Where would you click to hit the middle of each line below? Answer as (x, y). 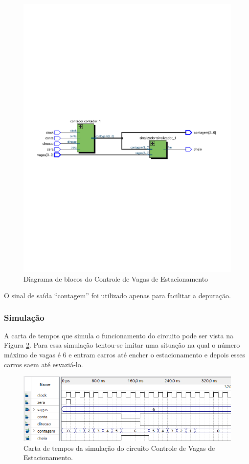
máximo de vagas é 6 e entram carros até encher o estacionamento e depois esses (124, 355)
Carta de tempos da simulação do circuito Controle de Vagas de (119, 448)
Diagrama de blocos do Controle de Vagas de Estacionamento (116, 279)
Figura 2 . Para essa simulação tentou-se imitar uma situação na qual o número (122, 345)
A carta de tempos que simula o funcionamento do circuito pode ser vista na (119, 335)
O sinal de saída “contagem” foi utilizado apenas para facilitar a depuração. (117, 296)
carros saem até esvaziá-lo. (44, 364)
